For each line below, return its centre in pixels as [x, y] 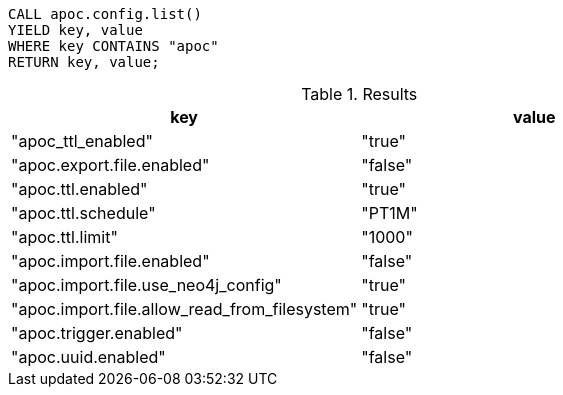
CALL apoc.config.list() [105, 14]
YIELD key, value [75, 30]
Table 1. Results [359, 94]
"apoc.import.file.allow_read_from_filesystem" [184, 309]
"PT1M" [389, 213]
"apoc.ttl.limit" [64, 237]
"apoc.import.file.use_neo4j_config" [146, 285]
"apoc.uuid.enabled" [88, 357]
